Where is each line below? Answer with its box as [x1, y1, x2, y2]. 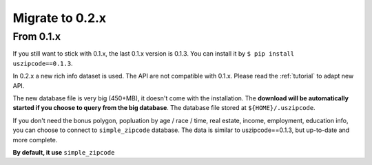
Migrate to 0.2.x [12, 10, 107, 25]
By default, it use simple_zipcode [12, 148, 115, 156]
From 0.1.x [12, 30, 61, 43]
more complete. [12, 135, 58, 144]
